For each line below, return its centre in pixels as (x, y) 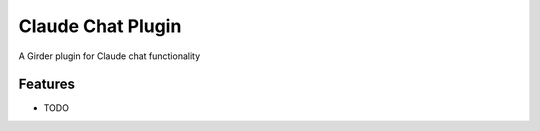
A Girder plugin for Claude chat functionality (109, 56)
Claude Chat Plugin (100, 26)
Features (46, 84)
